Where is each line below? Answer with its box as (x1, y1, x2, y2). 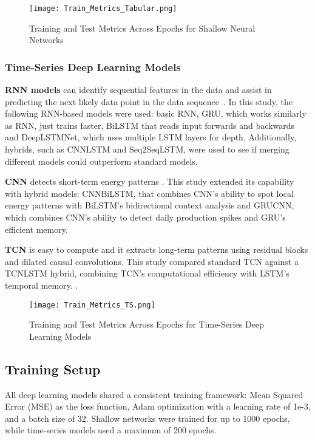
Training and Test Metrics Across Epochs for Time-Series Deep (29, 318, 264, 331)
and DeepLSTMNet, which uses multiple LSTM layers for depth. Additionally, (5, 131, 297, 143)
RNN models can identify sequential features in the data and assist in (5, 83, 272, 96)
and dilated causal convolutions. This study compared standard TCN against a (5, 255, 299, 267)
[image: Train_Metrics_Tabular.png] (29, 4, 177, 13)
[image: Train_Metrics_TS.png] (29, 300, 155, 309)
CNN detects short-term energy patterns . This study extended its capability (5, 175, 294, 188)
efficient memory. (5, 222, 68, 235)
